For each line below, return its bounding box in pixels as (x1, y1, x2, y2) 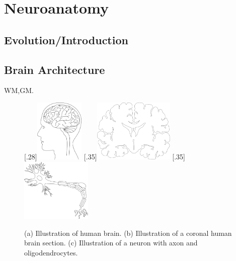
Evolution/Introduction (4, 32, 128, 47)
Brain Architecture (4, 61, 105, 77)
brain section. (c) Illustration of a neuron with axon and (24, 237, 198, 248)
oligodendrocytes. (24, 247, 78, 258)
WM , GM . (4, 85, 34, 96)
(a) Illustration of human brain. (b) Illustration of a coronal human (24, 227, 232, 238)
